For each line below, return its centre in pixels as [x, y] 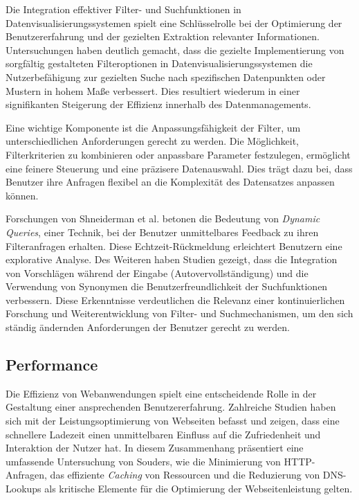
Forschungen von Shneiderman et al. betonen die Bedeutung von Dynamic [163, 218]
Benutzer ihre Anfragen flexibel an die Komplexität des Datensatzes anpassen [170, 182]
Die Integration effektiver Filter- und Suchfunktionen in [123, 9]
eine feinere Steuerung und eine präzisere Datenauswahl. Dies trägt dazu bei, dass [179, 168]
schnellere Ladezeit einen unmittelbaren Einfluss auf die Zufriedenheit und [163, 434]
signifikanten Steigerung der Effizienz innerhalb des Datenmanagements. [158, 104]
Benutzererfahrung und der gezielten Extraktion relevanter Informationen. [163, 36]
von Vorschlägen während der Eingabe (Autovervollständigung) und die [157, 273]
